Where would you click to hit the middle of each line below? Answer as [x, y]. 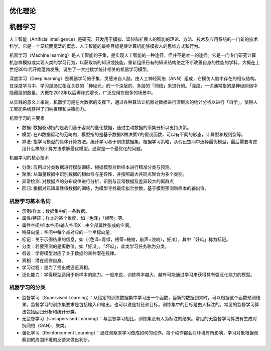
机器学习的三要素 [27, 118]
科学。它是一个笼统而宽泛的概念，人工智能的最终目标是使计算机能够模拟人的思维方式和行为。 [106, 46]
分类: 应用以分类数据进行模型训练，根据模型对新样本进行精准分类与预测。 [98, 167]
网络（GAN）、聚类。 [47, 326]
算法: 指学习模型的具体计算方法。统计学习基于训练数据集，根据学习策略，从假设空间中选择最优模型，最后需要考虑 [140, 141]
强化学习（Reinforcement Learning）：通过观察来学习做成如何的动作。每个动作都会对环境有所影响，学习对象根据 [138, 332]
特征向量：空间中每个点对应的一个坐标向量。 [68, 232]
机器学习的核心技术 [29, 158]
